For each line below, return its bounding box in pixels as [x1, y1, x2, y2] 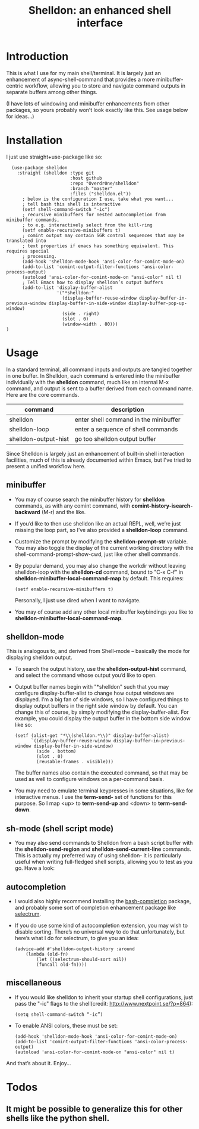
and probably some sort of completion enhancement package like [14, 904, 176, 912]
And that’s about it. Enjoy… [6, 1059, 71, 1066]
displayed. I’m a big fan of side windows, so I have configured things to [14, 696, 189, 703]
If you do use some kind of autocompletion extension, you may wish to [14, 922, 188, 929]
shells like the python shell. [6, 1114, 110, 1124]
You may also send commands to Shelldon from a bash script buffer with [14, 839, 193, 847]
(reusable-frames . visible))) [36, 759, 114, 765]
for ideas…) [6, 113, 34, 120]
